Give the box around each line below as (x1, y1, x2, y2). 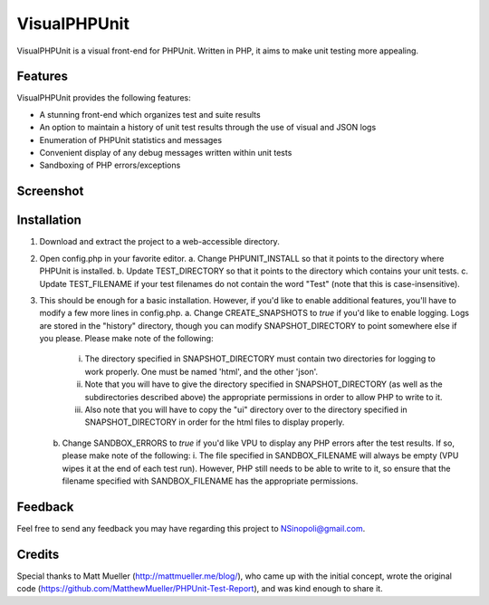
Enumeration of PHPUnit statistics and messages (39, 134, 222, 145)
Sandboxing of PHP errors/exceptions (39, 159, 181, 171)
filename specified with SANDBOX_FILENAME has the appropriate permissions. (62, 475, 359, 486)
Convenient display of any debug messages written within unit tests (39, 148, 292, 158)
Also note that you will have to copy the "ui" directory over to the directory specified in (84, 404, 407, 416)
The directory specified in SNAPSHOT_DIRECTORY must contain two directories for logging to (84, 353, 436, 364)
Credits (16, 546, 60, 562)
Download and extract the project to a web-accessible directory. (39, 236, 280, 247)
